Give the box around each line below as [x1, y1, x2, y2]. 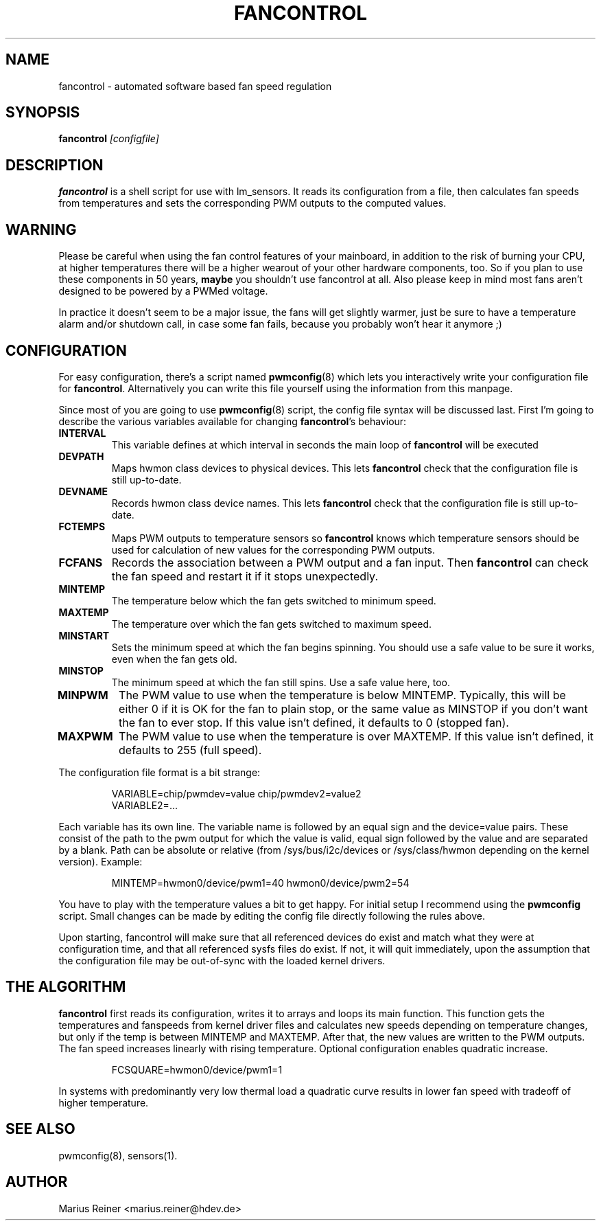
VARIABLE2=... [111, 799, 178, 811]
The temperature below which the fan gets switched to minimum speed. [111, 594, 436, 606]
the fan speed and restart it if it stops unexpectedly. [111, 569, 378, 583]
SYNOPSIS [5, 104, 80, 122]
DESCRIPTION [5, 156, 104, 174]
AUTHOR [5, 1173, 68, 1191]
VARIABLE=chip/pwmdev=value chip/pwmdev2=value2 [111, 787, 362, 799]
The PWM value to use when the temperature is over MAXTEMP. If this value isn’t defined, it [119, 729, 593, 743]
